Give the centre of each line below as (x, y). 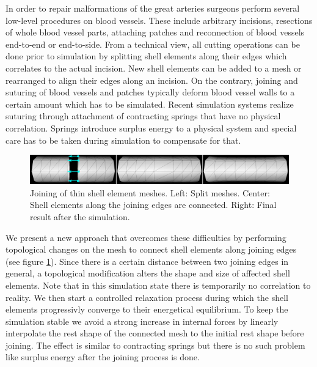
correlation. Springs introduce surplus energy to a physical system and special (151, 128)
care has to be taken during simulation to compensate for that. (123, 140)
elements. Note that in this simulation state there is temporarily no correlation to (158, 285)
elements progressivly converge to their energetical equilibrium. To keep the (147, 309)
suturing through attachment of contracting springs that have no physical (143, 116)
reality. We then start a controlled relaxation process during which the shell (147, 297)
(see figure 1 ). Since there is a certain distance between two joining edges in (147, 261)
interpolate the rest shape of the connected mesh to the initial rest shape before (155, 333)
